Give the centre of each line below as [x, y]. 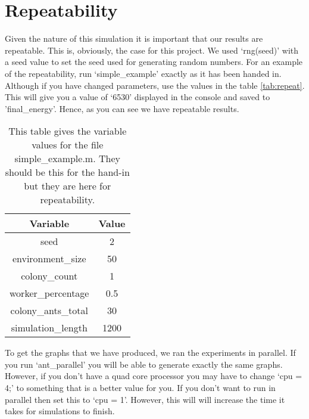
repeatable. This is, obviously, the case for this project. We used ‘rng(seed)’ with [152, 50]
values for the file [68, 145]
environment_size [49, 259]
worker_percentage [49, 293]
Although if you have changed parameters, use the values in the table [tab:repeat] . [155, 85]
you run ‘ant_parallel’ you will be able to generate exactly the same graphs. [144, 364]
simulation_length [49, 328]
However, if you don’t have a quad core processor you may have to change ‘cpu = [154, 376]
